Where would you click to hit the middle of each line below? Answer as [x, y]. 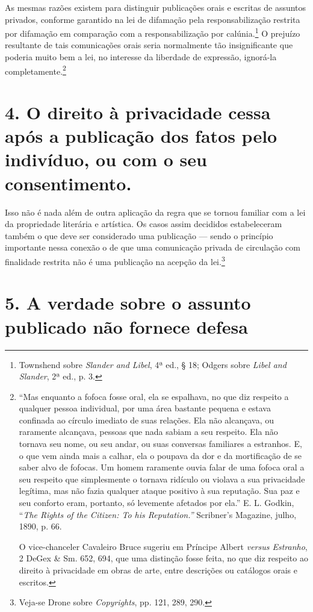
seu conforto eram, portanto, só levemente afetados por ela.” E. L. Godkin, [156, 503]
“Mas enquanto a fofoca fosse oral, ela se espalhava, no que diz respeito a [154, 396]
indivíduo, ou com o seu [106, 159]
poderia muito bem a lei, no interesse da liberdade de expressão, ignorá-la [141, 57]
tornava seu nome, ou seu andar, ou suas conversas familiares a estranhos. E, [160, 444]
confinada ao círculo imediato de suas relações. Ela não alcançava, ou [147, 420]
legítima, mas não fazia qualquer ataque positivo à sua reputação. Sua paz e [159, 491]
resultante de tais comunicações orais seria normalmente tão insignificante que [149, 45]
